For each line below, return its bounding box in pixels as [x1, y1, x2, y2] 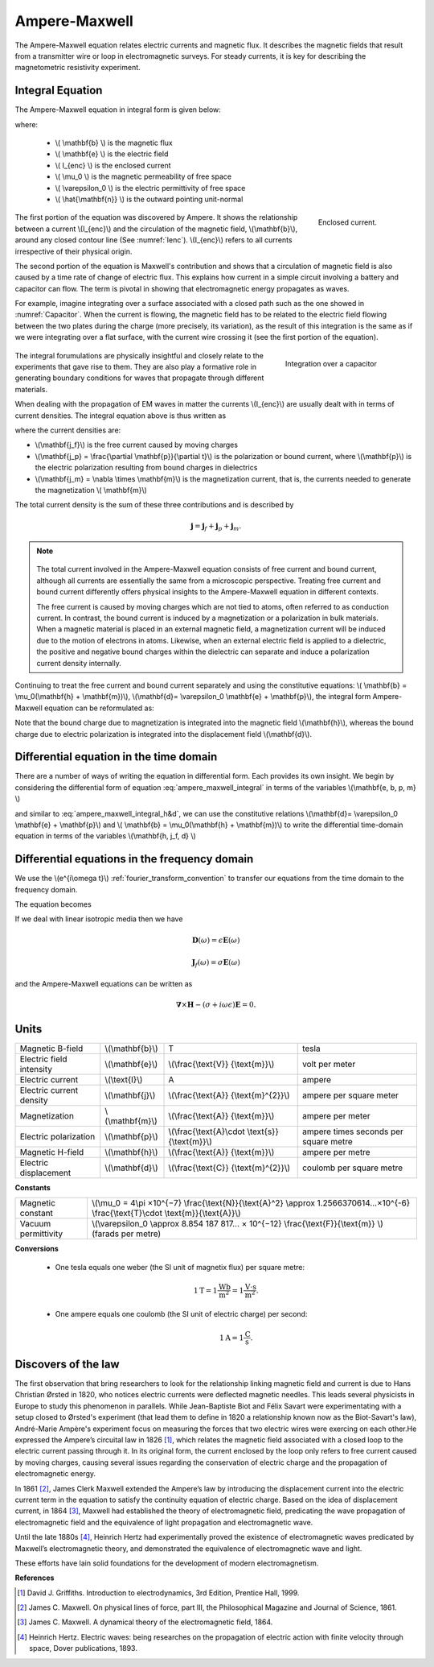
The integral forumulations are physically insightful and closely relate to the [14, 350, 264, 360]
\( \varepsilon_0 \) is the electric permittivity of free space [55, 183, 246, 192]
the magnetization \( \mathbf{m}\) [35, 485, 148, 494]
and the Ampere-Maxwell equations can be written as [14, 978, 193, 988]
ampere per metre [301, 1146, 371, 1157]
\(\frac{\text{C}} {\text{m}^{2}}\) [168, 1162, 291, 1173]
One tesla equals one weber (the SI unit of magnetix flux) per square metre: [55, 1262, 305, 1272]
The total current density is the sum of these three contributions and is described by [14, 500, 294, 510]
